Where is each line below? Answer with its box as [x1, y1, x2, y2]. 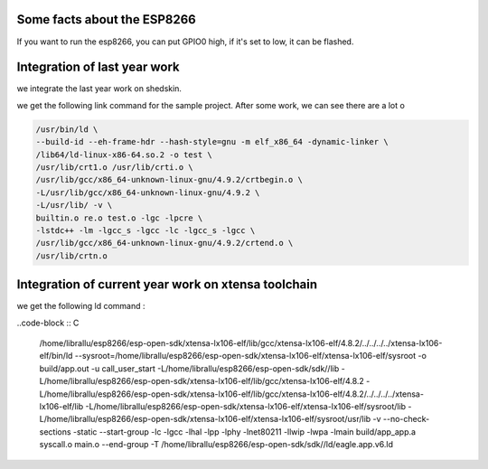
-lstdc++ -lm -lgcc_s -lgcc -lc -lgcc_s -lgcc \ [35, 225, 256, 235]
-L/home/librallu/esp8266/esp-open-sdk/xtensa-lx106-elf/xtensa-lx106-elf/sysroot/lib [85, 400, 407, 411]
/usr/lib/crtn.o [35, 250, 108, 261]
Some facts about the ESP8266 [16, 12, 196, 27]
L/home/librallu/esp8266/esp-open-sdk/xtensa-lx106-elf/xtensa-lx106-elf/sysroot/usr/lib [39, 414, 371, 425]
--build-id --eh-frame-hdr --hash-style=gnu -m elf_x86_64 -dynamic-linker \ [35, 136, 389, 147]
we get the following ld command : [16, 301, 145, 312]
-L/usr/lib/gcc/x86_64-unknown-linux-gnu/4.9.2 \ [35, 187, 260, 198]
